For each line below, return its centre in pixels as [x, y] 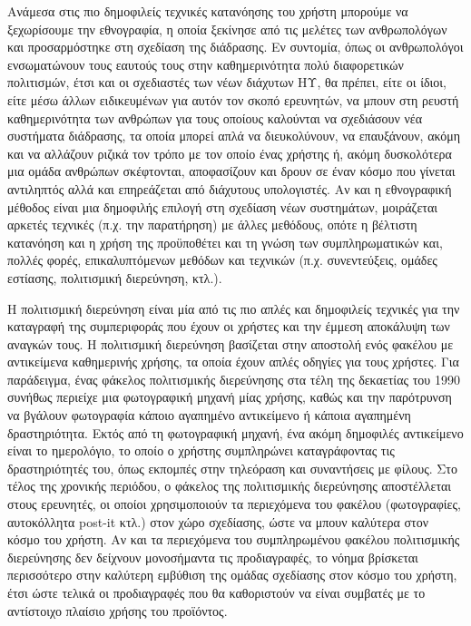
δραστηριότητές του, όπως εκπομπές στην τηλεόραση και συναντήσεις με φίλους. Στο [232, 468]
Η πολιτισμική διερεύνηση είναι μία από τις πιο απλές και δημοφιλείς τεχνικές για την [234, 308]
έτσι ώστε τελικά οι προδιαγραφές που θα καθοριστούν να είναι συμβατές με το [216, 592]
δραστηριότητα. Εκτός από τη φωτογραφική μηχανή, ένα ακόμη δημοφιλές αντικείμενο [235, 432]
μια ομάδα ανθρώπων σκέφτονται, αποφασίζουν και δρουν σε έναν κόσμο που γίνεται [231, 171]
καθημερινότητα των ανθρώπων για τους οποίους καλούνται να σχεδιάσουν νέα [215, 117]
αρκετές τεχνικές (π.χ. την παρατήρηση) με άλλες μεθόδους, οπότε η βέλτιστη [212, 225]
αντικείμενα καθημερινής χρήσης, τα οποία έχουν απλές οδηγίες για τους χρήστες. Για [233, 362]
